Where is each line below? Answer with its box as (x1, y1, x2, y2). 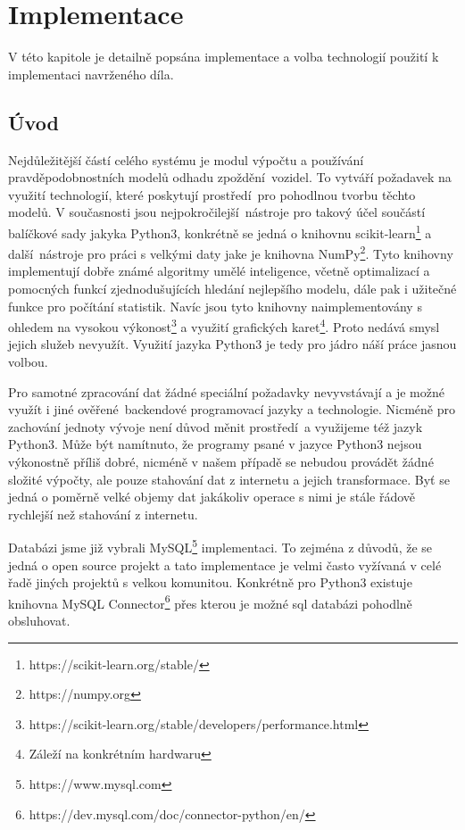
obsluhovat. (8, 611, 71, 630)
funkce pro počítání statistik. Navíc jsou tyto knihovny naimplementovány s (8, 296, 422, 315)
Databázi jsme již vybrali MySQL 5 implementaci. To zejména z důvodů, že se (8, 535, 433, 557)
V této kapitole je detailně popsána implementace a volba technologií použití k (8, 47, 439, 66)
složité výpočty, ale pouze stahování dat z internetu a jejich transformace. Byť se (8, 469, 450, 488)
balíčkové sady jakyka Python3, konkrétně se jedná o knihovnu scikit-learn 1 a (8, 220, 432, 242)
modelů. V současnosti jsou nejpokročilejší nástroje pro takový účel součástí (8, 203, 426, 221)
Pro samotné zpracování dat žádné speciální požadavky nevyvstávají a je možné (8, 382, 444, 401)
